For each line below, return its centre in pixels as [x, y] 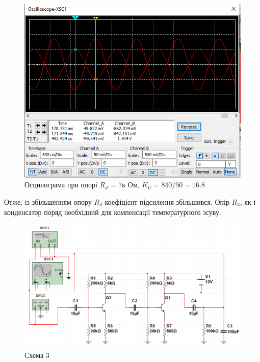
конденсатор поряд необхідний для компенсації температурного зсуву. [113, 212]
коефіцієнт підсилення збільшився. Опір [167, 201]
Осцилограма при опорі [61, 185]
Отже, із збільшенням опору [48, 201]
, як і [248, 201]
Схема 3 [37, 355]
